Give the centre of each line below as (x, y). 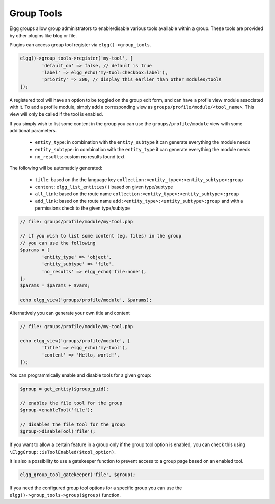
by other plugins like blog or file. (43, 35)
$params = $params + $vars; (55, 286)
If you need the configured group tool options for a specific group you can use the (96, 488)
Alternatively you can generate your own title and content (70, 313)
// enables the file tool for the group (71, 403)
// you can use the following (58, 243)
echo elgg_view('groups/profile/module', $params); (86, 300)
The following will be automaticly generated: (56, 168)
